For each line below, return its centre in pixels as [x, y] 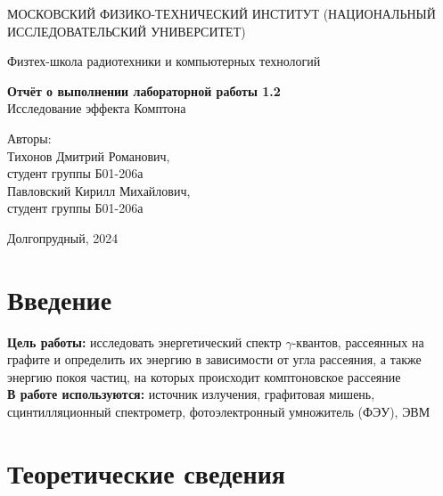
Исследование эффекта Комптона [97, 108]
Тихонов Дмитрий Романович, [89, 155]
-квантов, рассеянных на [358, 342]
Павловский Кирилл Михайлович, [99, 190]
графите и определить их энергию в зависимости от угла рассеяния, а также [214, 359]
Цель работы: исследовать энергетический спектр [144, 342]
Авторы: [29, 138]
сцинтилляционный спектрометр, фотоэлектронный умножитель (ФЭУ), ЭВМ [219, 412]
